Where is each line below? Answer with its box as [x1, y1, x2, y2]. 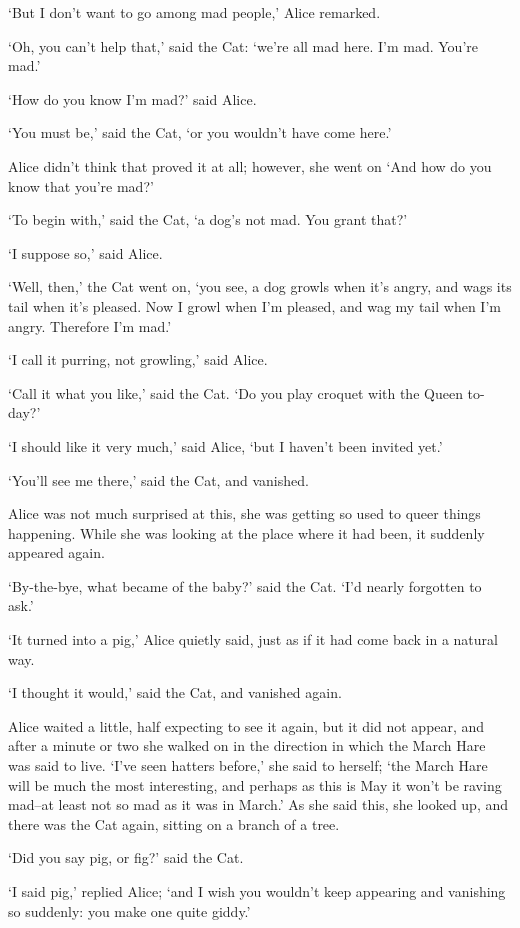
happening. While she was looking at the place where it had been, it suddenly [8, 522, 485, 543]
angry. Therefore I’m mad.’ [8, 315, 172, 336]
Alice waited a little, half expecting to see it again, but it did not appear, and [8, 715, 485, 736]
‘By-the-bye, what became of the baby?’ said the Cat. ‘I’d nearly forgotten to [8, 575, 482, 596]
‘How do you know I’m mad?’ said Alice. [8, 88, 257, 109]
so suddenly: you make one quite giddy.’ [8, 900, 251, 921]
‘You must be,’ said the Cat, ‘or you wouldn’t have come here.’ [8, 122, 392, 143]
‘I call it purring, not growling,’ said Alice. [8, 349, 268, 370]
